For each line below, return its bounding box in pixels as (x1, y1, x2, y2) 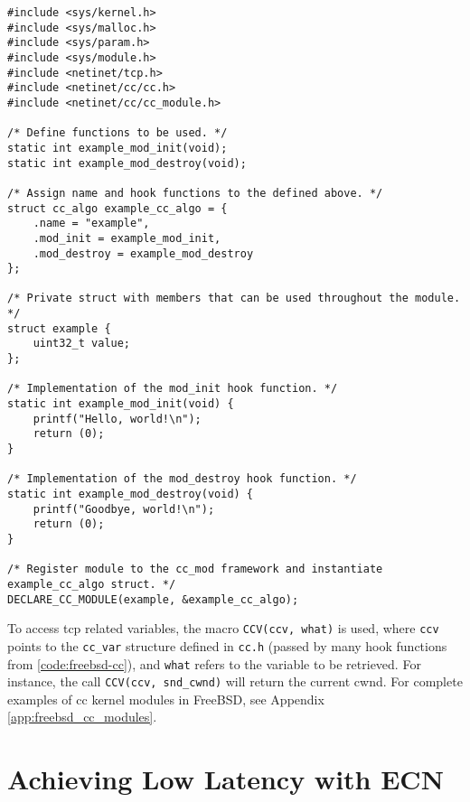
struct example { (7, 322, 111, 335)
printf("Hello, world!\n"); (33, 412, 202, 425)
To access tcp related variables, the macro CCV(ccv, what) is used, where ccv (7, 619, 439, 638)
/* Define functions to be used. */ (7, 126, 228, 140)
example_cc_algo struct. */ (7, 577, 176, 591)
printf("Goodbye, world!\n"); (33, 502, 215, 516)
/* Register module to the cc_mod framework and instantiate (7, 563, 383, 576)
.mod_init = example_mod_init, (33, 231, 221, 245)
